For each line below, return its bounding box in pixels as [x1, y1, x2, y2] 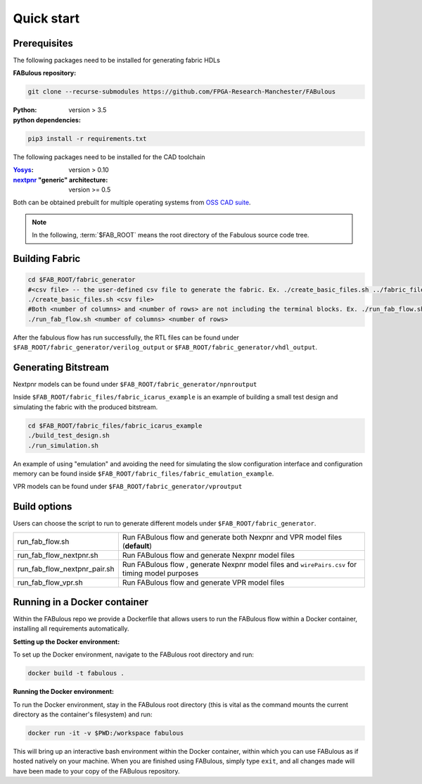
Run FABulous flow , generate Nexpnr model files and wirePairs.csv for [122, 559, 357, 569]
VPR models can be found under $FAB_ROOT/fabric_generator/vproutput [13, 483, 243, 491]
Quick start [13, 11, 80, 26]
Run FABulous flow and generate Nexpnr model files [122, 550, 295, 560]
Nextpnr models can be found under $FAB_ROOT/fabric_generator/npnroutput [13, 380, 257, 388]
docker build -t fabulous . [27, 669, 124, 678]
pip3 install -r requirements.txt [27, 135, 147, 142]
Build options [13, 501, 72, 513]
